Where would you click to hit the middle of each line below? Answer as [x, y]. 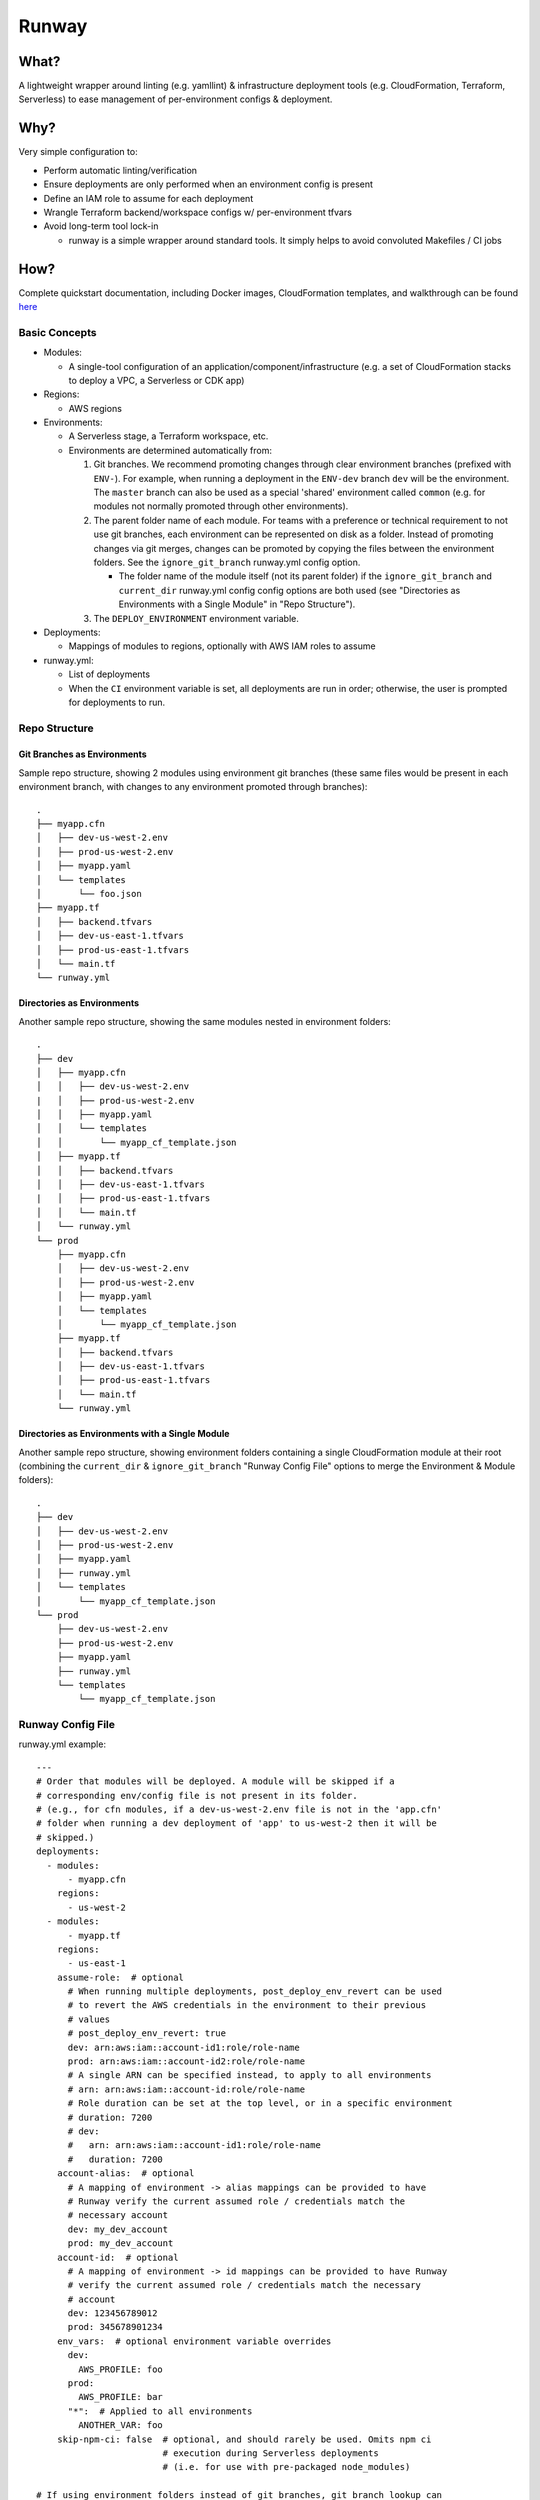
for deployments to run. [117, 702]
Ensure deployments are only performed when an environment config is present [208, 184]
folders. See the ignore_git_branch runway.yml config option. [227, 562]
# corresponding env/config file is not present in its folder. [197, 1795]
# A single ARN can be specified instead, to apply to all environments [249, 2075]
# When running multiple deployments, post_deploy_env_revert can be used [255, 1991]
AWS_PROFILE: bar [121, 2397]
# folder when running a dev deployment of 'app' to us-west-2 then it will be [236, 1823]
